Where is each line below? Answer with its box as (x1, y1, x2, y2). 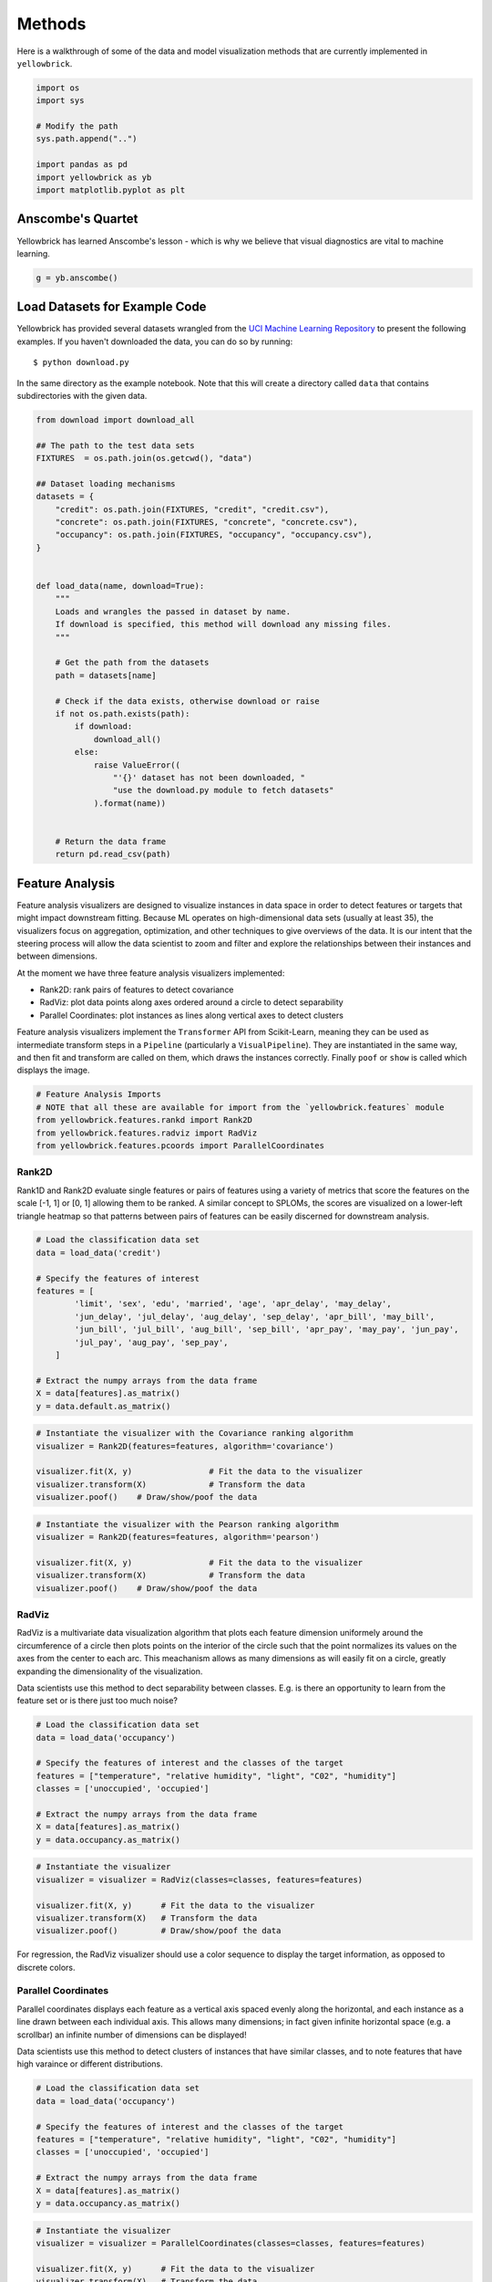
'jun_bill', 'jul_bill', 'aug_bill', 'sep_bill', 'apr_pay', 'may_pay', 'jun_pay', (74, 1324, 459, 1335)
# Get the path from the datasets (55, 657, 210, 668)
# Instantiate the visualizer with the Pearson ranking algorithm (36, 1519, 339, 1529)
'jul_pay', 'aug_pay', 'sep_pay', (74, 1337, 229, 1347)
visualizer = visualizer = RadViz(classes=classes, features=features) (36, 1874, 364, 1885)
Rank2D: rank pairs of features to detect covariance (39, 984, 234, 995)
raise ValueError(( (93, 759, 181, 770)
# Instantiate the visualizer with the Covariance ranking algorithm (36, 1429, 354, 1439)
